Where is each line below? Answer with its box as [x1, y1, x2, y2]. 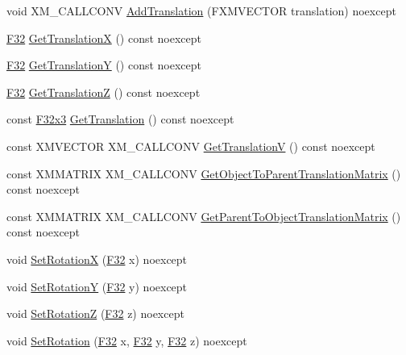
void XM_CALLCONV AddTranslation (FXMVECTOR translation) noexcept [6, 2, 396, 19]
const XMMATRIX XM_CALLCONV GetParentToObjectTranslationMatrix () [6, 207, 401, 224]
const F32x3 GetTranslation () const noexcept [6, 111, 234, 127]
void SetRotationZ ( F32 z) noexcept [6, 305, 184, 322]
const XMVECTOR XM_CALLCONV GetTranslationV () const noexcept [6, 137, 375, 154]
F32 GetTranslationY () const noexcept [6, 56, 202, 73]
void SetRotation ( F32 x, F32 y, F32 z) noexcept [6, 332, 247, 349]
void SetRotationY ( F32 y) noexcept [6, 278, 188, 294]
